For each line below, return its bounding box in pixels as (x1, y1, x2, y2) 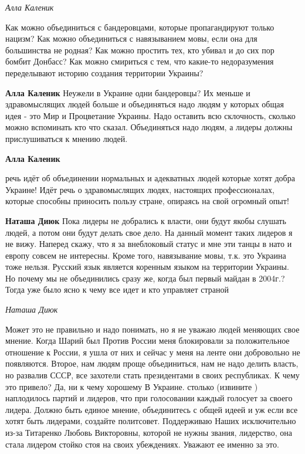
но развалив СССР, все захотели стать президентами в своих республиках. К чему (5, 369, 300, 381)
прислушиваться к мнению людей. (5, 132, 128, 144)
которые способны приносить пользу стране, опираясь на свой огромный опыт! (5, 195, 289, 207)
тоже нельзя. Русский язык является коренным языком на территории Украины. (5, 260, 289, 273)
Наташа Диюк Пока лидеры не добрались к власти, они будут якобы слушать (5, 214, 286, 226)
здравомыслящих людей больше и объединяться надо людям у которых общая (5, 98, 284, 110)
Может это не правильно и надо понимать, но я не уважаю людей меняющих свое (5, 323, 300, 335)
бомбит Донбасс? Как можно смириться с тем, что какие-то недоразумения (5, 55, 274, 67)
